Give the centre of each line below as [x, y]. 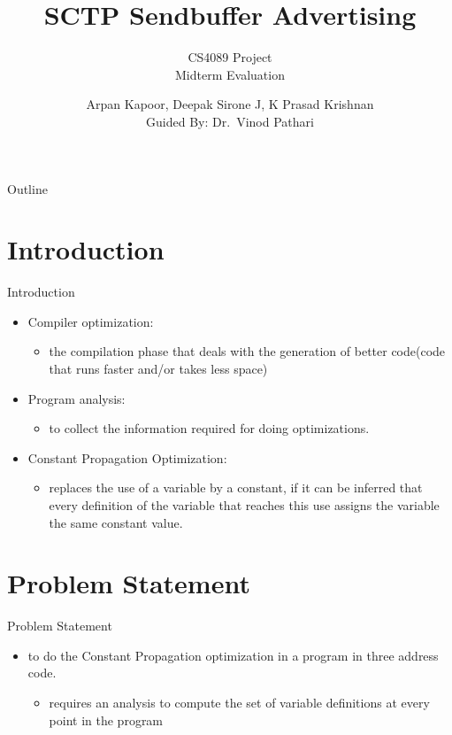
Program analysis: [77, 398]
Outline [27, 188]
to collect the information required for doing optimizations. [209, 428]
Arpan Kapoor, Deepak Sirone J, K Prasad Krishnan [230, 104]
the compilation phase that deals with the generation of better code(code [247, 351]
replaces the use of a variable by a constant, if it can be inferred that [236, 487]
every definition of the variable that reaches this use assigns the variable [244, 504]
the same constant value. [116, 522]
